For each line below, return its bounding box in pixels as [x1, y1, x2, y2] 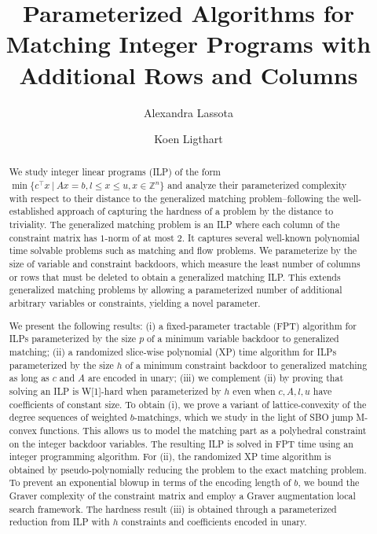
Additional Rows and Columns [19, 58, 358, 90]
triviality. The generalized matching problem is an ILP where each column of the [9, 218, 340, 231]
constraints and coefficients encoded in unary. [121, 515, 307, 528]
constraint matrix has [9, 230, 97, 244]
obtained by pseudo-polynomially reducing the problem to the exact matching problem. [9, 462, 367, 476]
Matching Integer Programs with [5, 28, 372, 60]
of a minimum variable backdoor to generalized [147, 332, 339, 345]
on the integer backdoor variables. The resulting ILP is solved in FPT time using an [9, 436, 353, 450]
